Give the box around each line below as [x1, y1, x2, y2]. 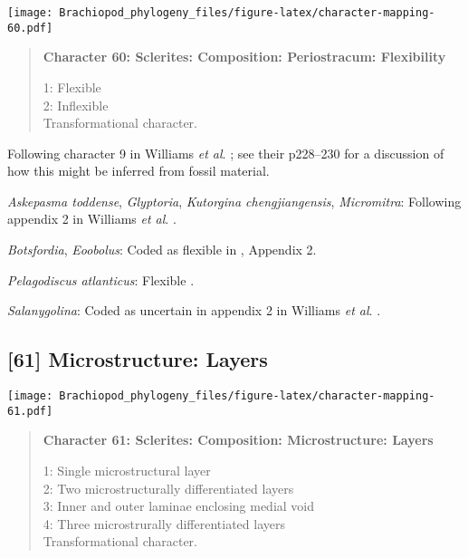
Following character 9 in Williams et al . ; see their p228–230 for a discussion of [7, 143, 444, 162]
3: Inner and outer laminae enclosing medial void [43, 496, 315, 515]
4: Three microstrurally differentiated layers [43, 514, 285, 533]
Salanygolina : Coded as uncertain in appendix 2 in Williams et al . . [7, 301, 381, 320]
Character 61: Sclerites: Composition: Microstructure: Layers [43, 430, 434, 449]
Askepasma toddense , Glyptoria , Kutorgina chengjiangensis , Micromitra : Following [7, 191, 462, 210]
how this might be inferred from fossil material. [7, 161, 270, 180]
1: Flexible [43, 77, 101, 96]
